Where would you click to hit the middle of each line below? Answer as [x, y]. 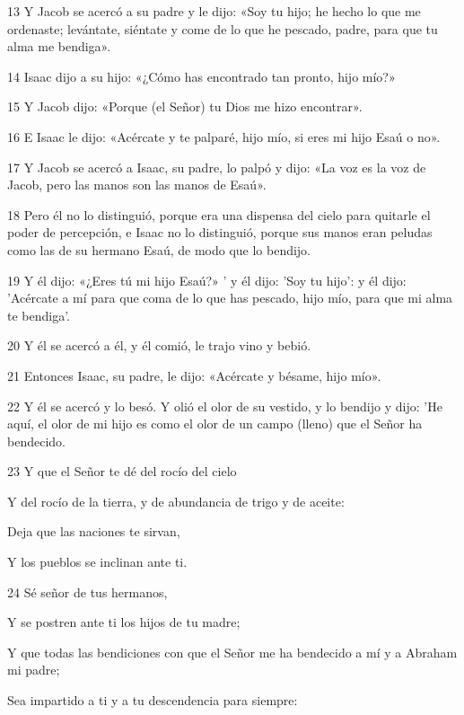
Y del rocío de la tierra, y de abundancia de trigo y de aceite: [176, 501]
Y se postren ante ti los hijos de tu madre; [124, 622]
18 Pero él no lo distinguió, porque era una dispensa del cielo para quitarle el [219, 214]
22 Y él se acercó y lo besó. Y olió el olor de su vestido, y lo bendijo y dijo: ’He [225, 406]
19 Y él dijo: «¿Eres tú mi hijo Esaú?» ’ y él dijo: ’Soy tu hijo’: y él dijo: [207, 280]
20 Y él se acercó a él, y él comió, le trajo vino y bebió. [159, 345]
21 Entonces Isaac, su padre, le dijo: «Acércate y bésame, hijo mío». [194, 375]
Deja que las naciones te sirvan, [94, 531]
